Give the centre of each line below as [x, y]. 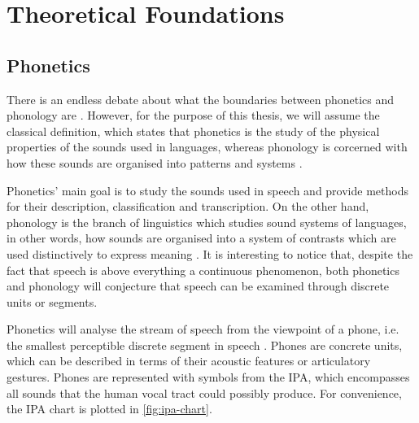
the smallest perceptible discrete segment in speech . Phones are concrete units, [205, 345]
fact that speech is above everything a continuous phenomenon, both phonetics [203, 270]
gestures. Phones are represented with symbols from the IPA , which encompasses [208, 377]
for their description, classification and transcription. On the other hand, [188, 206]
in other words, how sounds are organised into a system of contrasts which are [201, 238]
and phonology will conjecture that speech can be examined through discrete [198, 286]
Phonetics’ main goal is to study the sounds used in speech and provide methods [207, 190]
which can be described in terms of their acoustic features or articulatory [189, 361]
